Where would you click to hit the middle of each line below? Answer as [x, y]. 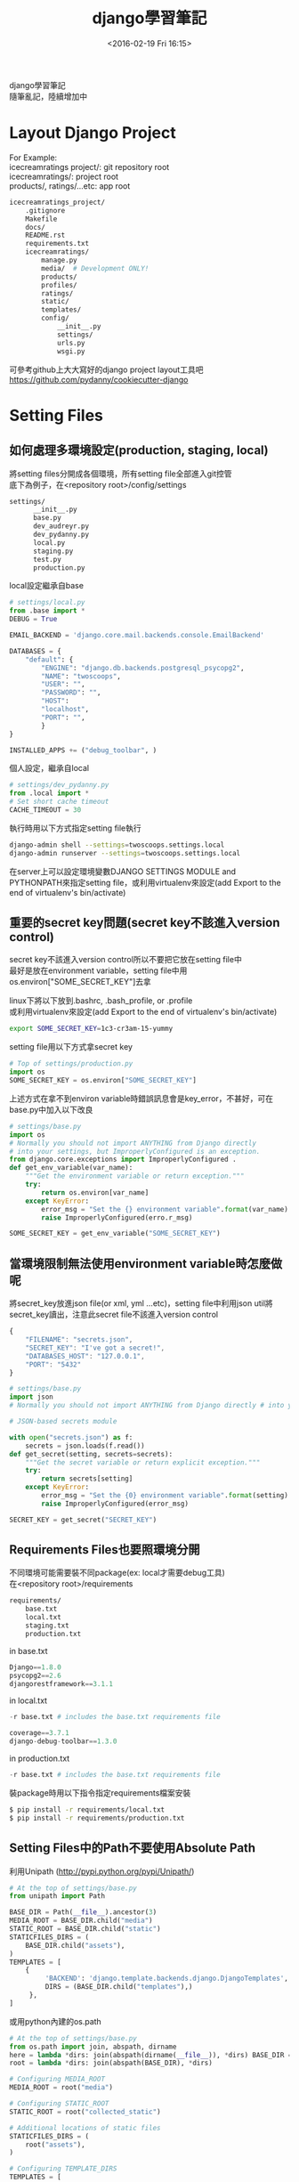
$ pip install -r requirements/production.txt [97, 1818]
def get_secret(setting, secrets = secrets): [91, 1454]
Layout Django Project [93, 133]
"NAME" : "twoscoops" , [81, 676]
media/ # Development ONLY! [95, 268]
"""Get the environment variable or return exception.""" [135, 1176]
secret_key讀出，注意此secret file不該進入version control [114, 1315]
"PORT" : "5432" [53, 1364]
